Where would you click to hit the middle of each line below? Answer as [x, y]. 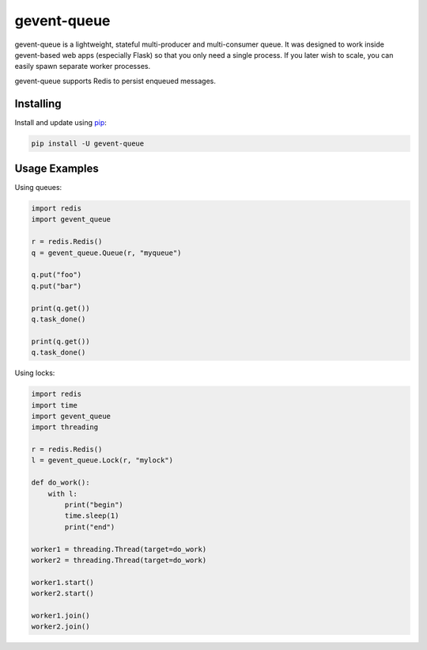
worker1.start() [63, 582]
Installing [38, 103]
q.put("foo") [57, 275]
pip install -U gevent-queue [88, 143]
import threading [65, 427]
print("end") [90, 527]
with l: [63, 494]
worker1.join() [60, 615]
